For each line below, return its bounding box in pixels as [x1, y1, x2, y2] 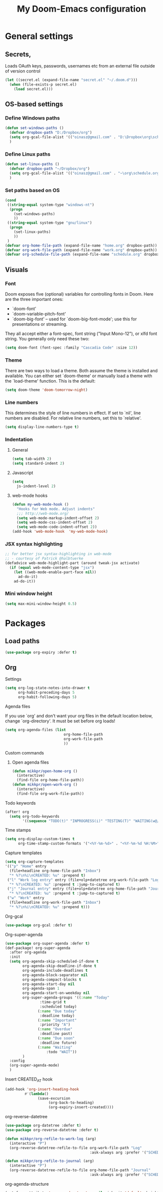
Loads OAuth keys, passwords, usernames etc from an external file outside [5, 63, 155, 69]
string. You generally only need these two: [5, 335, 90, 341]
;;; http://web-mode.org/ [16, 511, 69, 516]
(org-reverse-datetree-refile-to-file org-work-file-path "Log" [9, 1145, 142, 1150]
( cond [5, 198, 16, 203]
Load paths [5, 637, 40, 645]
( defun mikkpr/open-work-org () [12, 782, 78, 787]
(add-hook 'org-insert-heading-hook [5, 1087, 79, 1092]
